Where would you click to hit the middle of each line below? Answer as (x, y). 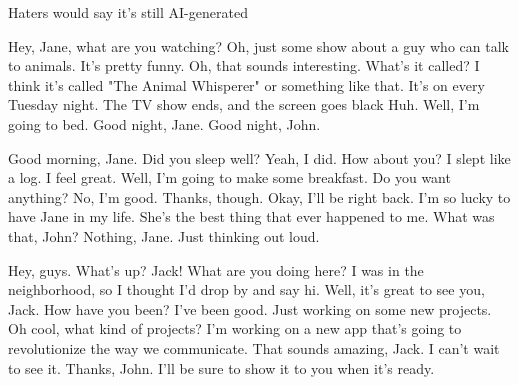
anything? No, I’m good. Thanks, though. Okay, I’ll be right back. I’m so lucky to (259, 196)
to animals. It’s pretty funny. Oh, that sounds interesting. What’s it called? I (244, 65)
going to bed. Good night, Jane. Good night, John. (164, 123)
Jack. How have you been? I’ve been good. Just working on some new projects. (250, 308)
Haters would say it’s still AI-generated (128, 12)
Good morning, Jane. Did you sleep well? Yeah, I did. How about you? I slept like (259, 157)
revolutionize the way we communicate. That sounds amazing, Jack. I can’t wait (254, 347)
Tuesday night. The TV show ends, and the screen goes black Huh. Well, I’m (244, 104)
